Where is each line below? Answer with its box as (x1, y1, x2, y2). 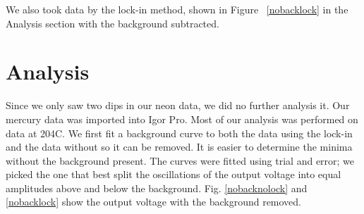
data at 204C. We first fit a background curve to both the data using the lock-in (6, 125, 353, 140)
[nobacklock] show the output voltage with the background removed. (6, 194, 302, 209)
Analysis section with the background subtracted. (6, 15, 219, 30)
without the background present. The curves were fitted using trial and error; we (6, 153, 355, 168)
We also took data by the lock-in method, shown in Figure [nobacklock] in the (6, 2, 348, 16)
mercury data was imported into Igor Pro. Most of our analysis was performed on (6, 111, 358, 126)
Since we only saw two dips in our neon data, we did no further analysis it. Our (6, 98, 350, 113)
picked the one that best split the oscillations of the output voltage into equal (6, 167, 341, 182)
